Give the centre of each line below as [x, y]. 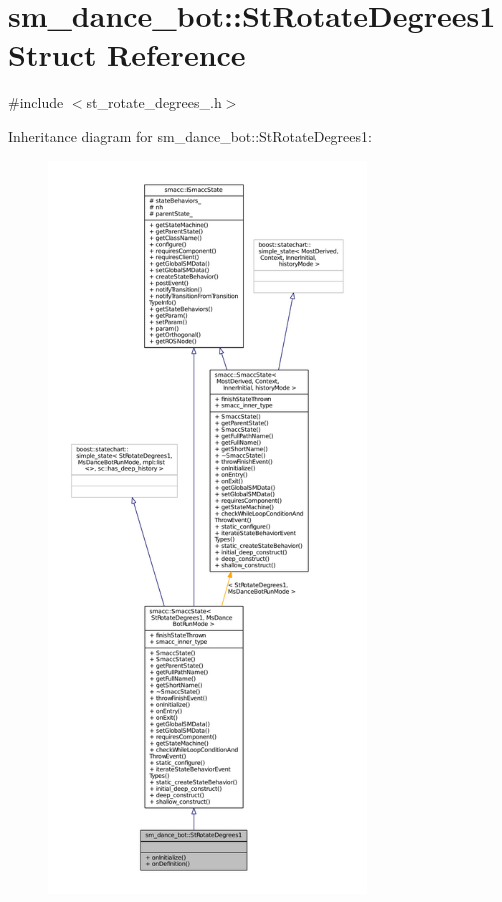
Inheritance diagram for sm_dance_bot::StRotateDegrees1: [190, 135]
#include [36, 102]
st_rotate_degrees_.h [154, 102]
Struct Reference [127, 54]
